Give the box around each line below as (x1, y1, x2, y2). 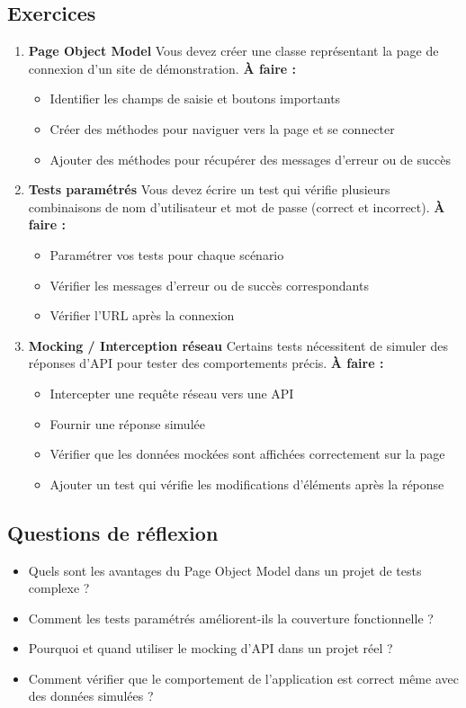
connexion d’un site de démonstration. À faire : (28, 58, 296, 77)
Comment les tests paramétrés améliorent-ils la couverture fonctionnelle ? (28, 608, 434, 627)
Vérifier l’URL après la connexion (49, 306, 235, 325)
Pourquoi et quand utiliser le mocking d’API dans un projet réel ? (28, 639, 393, 658)
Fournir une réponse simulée (49, 414, 205, 433)
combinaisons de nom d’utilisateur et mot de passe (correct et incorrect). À (28, 197, 445, 216)
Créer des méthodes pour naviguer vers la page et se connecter (49, 119, 395, 138)
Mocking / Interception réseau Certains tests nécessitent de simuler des (28, 336, 448, 354)
